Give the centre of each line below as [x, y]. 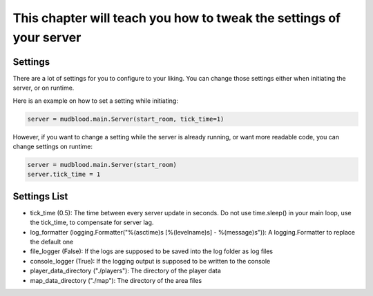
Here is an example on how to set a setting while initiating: [96, 101]
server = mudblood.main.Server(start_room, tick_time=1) [126, 119]
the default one [52, 242]
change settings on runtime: [53, 146]
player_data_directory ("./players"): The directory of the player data [125, 271]
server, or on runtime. [44, 88]
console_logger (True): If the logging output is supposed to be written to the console [150, 261]
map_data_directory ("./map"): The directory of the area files [116, 280]
